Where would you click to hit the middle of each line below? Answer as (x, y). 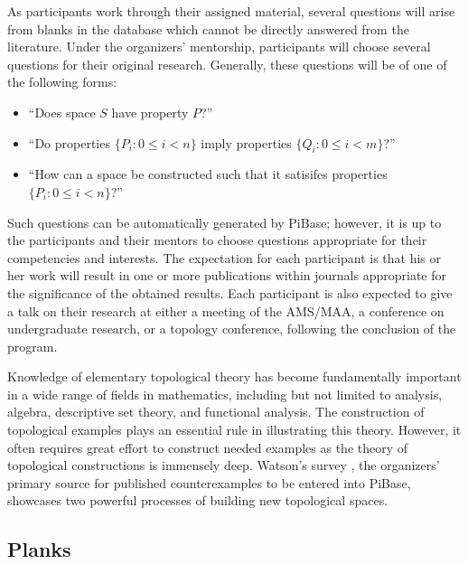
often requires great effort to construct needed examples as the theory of (208, 447)
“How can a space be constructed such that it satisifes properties (208, 174)
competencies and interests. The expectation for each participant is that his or (225, 257)
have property (150, 112)
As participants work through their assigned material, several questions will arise (231, 11)
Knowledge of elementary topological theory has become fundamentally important (234, 376)
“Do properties (69, 142)
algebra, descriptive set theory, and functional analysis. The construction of (216, 412)
